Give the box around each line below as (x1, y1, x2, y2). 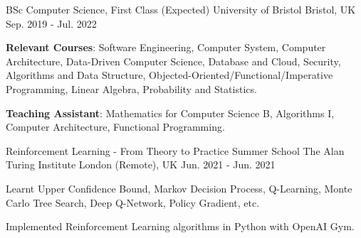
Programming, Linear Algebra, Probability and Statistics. (6, 81, 257, 96)
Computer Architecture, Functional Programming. (6, 119, 225, 134)
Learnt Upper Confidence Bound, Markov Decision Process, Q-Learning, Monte (6, 180, 352, 195)
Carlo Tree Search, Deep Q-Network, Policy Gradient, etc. (6, 195, 260, 210)
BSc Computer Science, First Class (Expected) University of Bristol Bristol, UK (6, 2, 356, 16)
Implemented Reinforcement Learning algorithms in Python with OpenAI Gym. (6, 219, 355, 234)
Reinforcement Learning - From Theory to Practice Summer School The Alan (6, 143, 345, 158)
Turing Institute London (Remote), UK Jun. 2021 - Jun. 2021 (6, 157, 276, 172)
